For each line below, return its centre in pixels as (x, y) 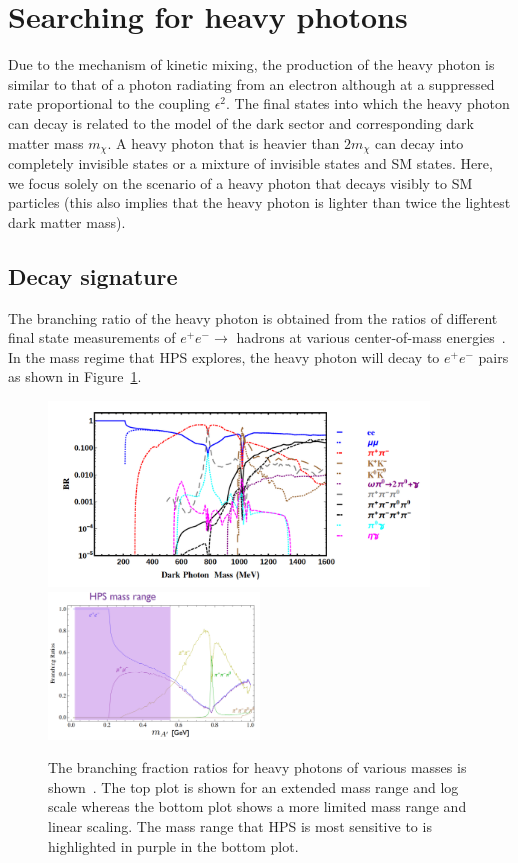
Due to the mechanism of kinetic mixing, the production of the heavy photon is (251, 64)
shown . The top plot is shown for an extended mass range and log (253, 786)
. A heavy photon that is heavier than (223, 142)
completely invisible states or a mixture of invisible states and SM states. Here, (250, 162)
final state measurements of (92, 337)
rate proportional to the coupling (109, 103)
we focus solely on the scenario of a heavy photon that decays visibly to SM (240, 182)
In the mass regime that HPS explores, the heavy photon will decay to (224, 356)
